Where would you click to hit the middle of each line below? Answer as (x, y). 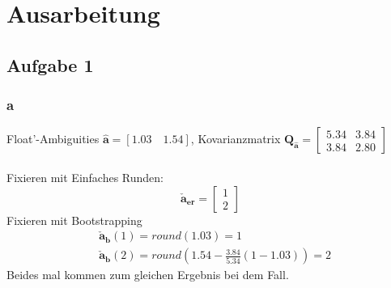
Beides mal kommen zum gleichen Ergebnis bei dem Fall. (148, 275)
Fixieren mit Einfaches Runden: (85, 177)
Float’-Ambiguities (53, 139)
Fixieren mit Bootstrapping (74, 220)
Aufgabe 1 (50, 64)
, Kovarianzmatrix (236, 139)
